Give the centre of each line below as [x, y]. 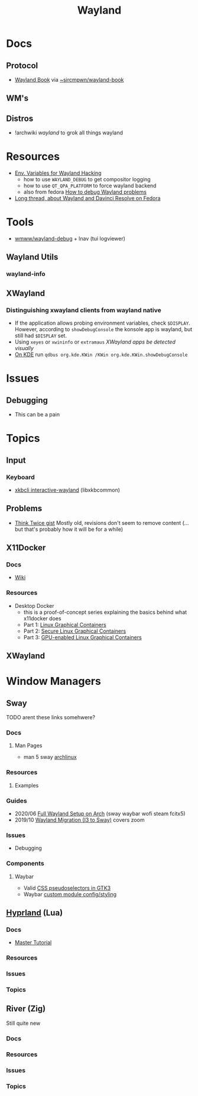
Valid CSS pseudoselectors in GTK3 [67, 888]
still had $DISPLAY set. [40, 336]
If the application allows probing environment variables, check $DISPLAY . [102, 323]
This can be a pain [37, 415]
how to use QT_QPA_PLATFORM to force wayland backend [90, 186]
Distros [20, 118]
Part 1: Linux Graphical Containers [65, 624]
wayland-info [26, 274]
